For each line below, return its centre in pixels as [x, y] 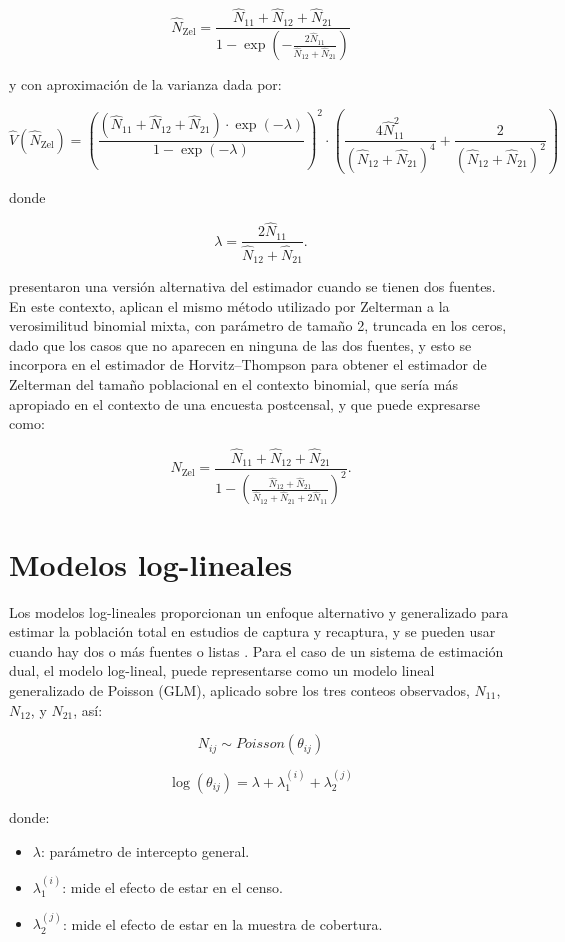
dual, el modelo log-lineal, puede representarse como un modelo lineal [222, 670]
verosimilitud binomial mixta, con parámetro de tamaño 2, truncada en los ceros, [258, 325]
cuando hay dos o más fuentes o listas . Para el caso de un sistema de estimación [256, 650]
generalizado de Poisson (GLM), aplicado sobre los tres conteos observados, [239, 689]
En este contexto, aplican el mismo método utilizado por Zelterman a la [229, 305]
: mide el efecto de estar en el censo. [172, 886]
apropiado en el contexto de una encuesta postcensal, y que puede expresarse [245, 403]
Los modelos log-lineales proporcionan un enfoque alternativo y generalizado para [259, 611]
